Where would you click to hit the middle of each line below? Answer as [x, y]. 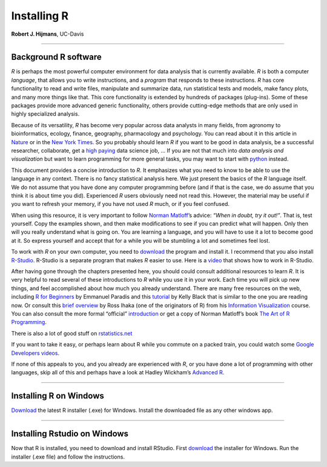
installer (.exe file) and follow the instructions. [68, 457]
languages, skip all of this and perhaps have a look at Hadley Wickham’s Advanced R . [118, 373]
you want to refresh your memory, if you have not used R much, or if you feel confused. [121, 204]
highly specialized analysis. [45, 114]
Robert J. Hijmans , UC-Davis [48, 34]
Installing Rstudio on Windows [70, 434]
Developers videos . [35, 353]
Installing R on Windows [58, 396]
